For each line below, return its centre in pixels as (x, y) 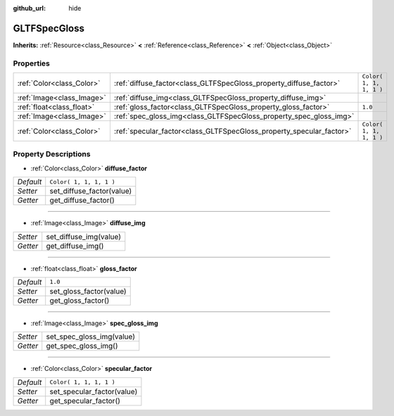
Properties (32, 63)
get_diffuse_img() (75, 246)
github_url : (29, 8)
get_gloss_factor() (80, 301)
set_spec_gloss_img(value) (91, 336)
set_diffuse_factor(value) (91, 191)
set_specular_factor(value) (94, 391)
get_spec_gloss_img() (82, 346)
